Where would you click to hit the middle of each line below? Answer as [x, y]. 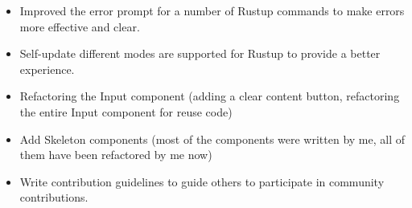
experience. [47, 69]
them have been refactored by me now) [116, 155]
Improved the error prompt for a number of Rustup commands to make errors [212, 10]
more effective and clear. [80, 26]
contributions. [54, 197]
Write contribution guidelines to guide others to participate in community [202, 181]
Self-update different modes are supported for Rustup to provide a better [200, 53]
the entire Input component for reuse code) [126, 111]
